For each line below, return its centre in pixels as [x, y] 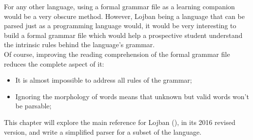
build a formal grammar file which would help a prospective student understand [123, 35]
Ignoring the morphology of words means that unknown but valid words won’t [132, 96]
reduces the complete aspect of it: [54, 63]
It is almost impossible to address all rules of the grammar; [104, 80]
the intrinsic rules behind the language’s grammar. [79, 44]
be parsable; [33, 106]
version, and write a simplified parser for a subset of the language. [103, 131]
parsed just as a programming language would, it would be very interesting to [120, 26]
